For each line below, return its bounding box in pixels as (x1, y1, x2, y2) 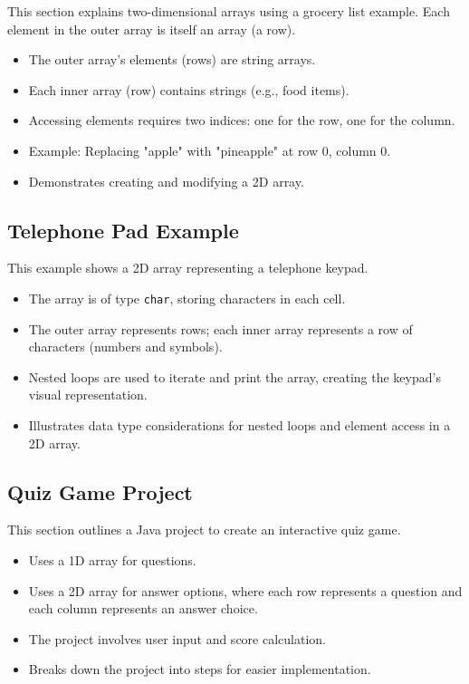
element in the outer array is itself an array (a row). (7, 19, 296, 38)
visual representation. (28, 385, 148, 404)
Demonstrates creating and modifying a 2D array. (28, 171, 304, 190)
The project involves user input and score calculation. (28, 629, 326, 648)
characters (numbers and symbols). (28, 337, 223, 356)
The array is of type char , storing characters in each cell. (28, 288, 346, 307)
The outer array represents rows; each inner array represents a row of (28, 319, 413, 338)
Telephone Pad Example (7, 216, 239, 244)
